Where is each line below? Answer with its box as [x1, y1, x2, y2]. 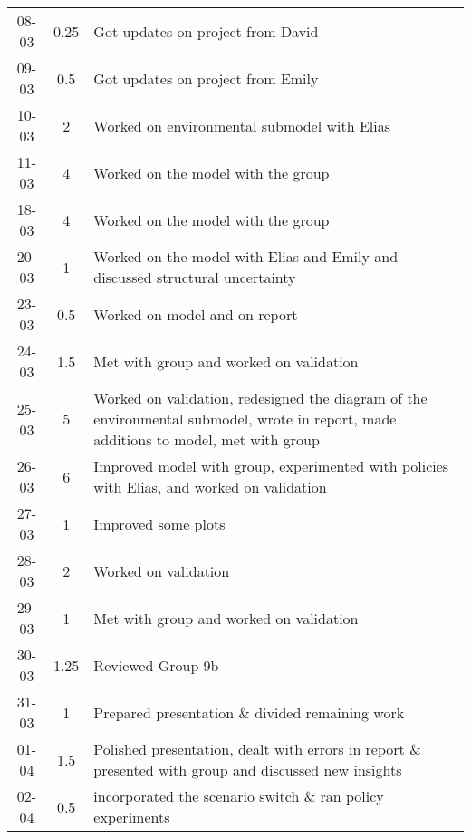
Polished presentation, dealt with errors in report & [93, 738, 421, 759]
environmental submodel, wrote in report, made [93, 408, 397, 429]
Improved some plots [93, 512, 226, 534]
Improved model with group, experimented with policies [93, 455, 449, 476]
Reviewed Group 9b [93, 654, 219, 676]
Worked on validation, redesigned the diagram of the [93, 387, 428, 408]
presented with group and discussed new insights [93, 759, 402, 780]
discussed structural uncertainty [93, 267, 296, 288]
